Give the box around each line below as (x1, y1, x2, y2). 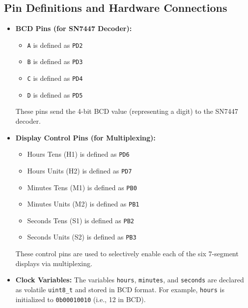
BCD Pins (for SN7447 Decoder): (15, 23, 132, 34)
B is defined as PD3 (27, 56, 83, 67)
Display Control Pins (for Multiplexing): (15, 132, 156, 142)
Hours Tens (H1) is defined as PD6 (27, 149, 130, 159)
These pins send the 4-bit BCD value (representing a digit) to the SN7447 (15, 106, 238, 116)
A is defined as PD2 (27, 39, 83, 50)
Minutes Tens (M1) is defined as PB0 (27, 182, 137, 192)
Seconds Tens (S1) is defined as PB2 (27, 215, 134, 225)
